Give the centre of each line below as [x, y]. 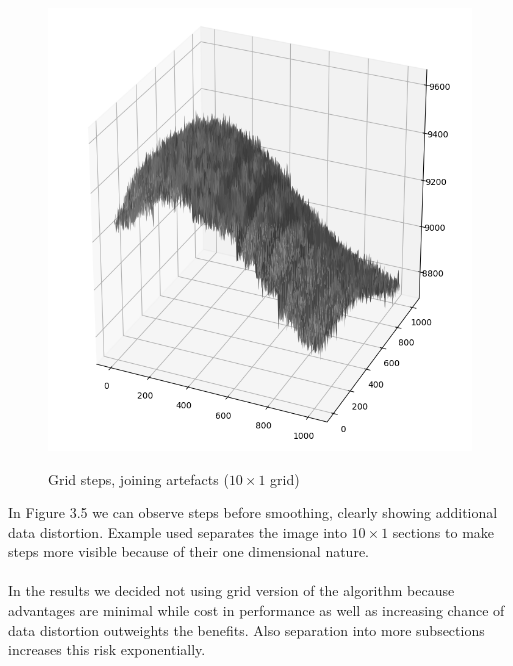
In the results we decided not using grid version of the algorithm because [231, 590]
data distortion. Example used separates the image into [177, 531]
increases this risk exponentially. [107, 649]
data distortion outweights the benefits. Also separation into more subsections [246, 629]
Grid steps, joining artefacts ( [138, 478]
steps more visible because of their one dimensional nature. [188, 551]
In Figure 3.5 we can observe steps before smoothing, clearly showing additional [253, 512]
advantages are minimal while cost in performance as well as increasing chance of [256, 610]
